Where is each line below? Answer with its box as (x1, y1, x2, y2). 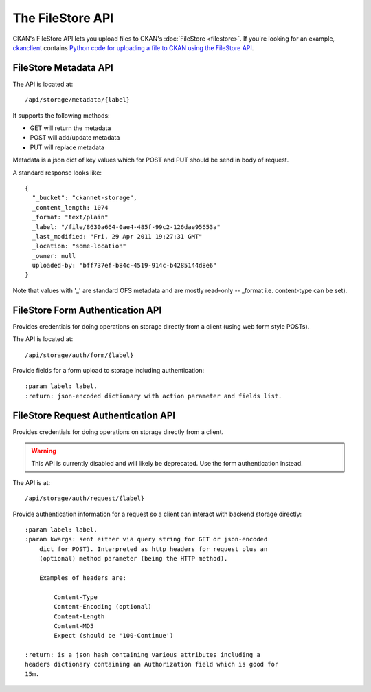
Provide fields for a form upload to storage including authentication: (12, 366, 205, 374)
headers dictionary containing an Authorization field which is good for (25, 660, 279, 669)
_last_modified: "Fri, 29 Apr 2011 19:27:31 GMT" (32, 233, 203, 240)
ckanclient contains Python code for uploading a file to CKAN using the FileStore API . (12, 43, 254, 52)
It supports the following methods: (12, 111, 110, 120)
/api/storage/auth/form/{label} (25, 351, 134, 359)
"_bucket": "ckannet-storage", (32, 194, 137, 202)
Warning (31, 447, 56, 455)
